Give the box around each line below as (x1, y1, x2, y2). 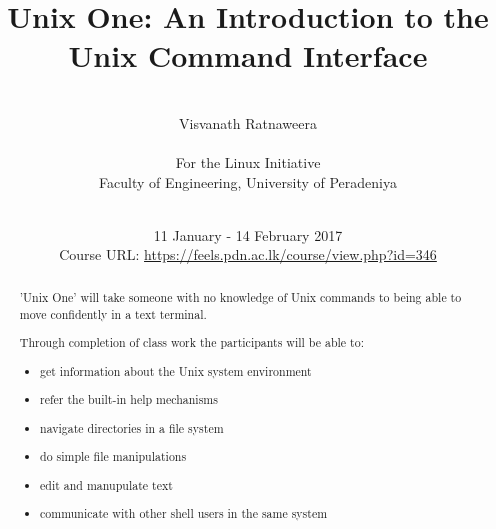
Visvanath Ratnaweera (179, 112, 317, 133)
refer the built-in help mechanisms (40, 391, 218, 408)
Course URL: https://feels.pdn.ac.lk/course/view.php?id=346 (59, 244, 437, 265)
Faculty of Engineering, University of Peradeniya (99, 171, 397, 192)
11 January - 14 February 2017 (153, 224, 343, 245)
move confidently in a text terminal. (19, 305, 207, 322)
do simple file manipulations (40, 448, 187, 465)
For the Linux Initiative (175, 152, 321, 173)
